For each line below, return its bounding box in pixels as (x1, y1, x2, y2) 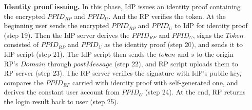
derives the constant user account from (4, 87, 120, 97)
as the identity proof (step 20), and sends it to (104, 39, 243, 49)
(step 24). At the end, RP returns (145, 87, 246, 97)
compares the (4, 77, 43, 87)
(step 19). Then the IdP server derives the (4, 30, 130, 40)
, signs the (193, 30, 224, 40)
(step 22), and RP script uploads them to (114, 58, 238, 68)
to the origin (196, 48, 233, 59)
